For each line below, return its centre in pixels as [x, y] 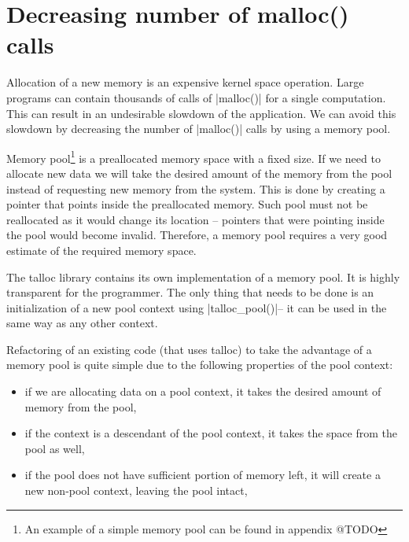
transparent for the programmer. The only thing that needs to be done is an [190, 292]
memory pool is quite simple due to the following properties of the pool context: [200, 365]
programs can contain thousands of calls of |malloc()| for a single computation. [196, 97]
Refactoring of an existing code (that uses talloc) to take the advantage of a [189, 349]
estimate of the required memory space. [101, 250]
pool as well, [55, 448]
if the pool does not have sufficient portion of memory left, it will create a [203, 475]
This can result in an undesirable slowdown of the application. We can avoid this [201, 113]
